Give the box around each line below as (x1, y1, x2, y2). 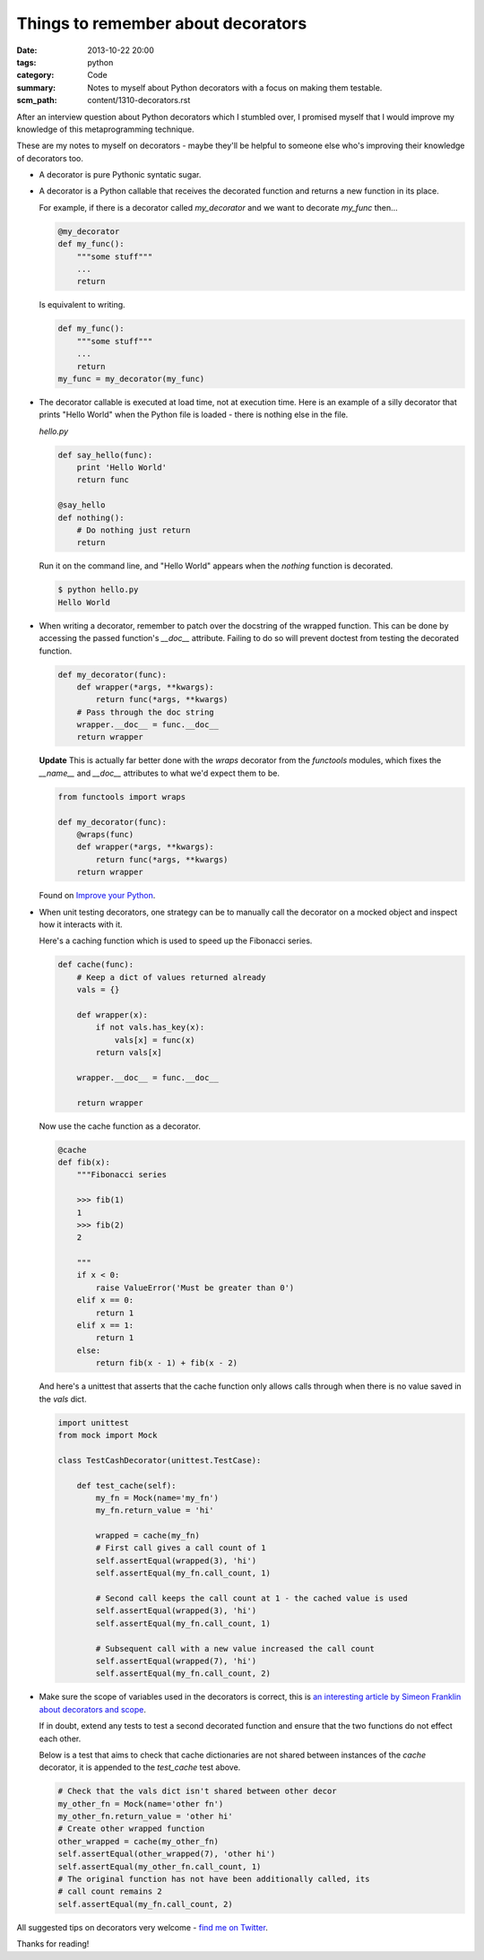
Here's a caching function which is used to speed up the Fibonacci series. (39, 935, 313, 946)
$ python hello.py (57, 585, 139, 595)
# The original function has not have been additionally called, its (57, 1874, 370, 1885)
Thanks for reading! (16, 1938, 90, 1949)
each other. (39, 1733, 82, 1744)
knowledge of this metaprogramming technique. (16, 124, 194, 134)
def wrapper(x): (76, 1010, 148, 1019)
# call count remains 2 (57, 1886, 163, 1896)
